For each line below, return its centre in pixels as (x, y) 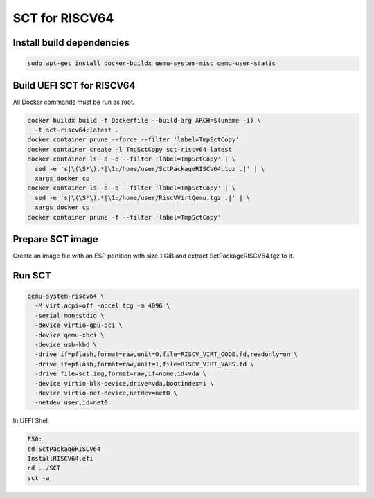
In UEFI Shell (31, 421)
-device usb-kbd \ (66, 345)
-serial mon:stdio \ (70, 315)
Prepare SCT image (55, 239)
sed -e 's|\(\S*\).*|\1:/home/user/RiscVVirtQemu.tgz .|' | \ (143, 198)
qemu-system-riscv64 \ (66, 296)
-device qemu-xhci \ (70, 335)
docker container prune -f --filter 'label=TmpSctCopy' (124, 217)
